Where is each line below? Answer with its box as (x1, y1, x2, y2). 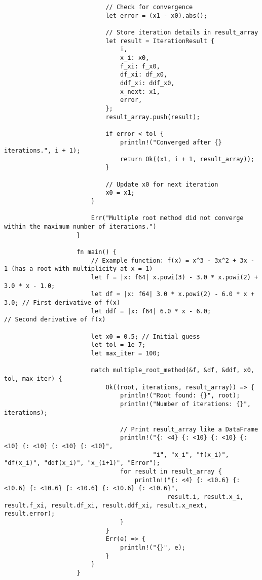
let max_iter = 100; (91, 349, 160, 357)
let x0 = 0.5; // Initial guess (91, 333, 200, 340)
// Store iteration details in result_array (105, 28, 258, 36)
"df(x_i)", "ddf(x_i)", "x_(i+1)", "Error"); (4, 459, 160, 467)
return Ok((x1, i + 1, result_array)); (120, 155, 254, 163)
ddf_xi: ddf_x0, (120, 79, 175, 87)
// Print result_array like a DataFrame (120, 425, 258, 433)
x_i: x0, (120, 54, 149, 61)
